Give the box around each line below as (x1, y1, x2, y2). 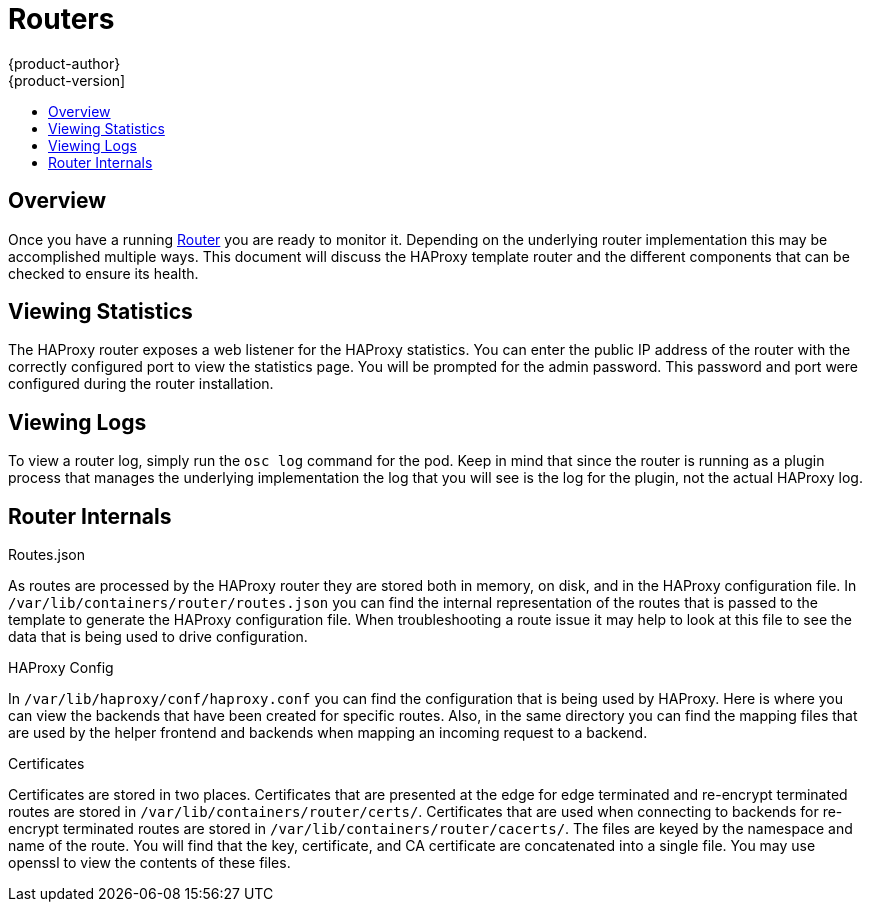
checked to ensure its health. (8, 264, 199, 282)
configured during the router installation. (8, 375, 274, 393)
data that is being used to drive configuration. (8, 628, 308, 646)
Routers (8, 2, 115, 36)
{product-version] (8, 71, 126, 89)
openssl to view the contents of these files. (8, 854, 291, 872)
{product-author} (8, 54, 121, 72)
